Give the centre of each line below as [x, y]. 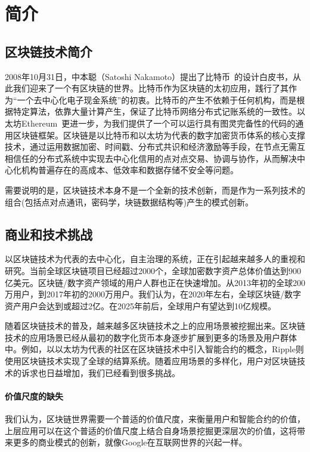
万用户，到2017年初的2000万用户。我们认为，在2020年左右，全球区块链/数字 [153, 294]
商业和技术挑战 [49, 234]
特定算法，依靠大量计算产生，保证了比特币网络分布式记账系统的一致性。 [155, 111]
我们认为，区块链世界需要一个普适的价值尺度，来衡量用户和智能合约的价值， [155, 419]
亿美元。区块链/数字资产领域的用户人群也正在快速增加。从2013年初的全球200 [155, 282]
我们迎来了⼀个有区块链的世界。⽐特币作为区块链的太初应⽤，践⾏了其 [151, 88]
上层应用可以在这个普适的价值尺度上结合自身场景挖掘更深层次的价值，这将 [151, 430]
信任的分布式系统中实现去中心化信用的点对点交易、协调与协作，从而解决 [155, 158]
